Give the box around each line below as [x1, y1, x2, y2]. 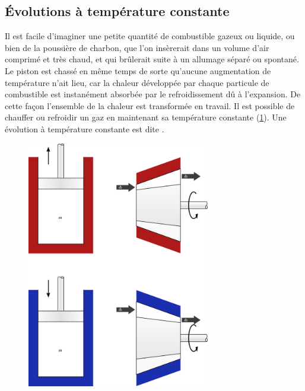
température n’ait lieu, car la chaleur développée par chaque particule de [5, 76, 269, 88]
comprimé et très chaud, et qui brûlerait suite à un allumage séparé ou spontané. [5, 53, 299, 65]
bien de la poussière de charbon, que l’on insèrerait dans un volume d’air [5, 41, 269, 53]
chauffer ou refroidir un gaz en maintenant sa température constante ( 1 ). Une [5, 111, 287, 123]
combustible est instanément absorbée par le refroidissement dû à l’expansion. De [5, 88, 301, 100]
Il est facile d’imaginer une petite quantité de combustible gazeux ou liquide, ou [5, 30, 295, 42]
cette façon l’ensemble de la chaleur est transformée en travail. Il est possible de [5, 99, 295, 112]
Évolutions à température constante [5, 2, 230, 20]
